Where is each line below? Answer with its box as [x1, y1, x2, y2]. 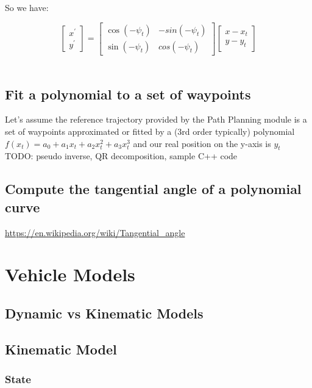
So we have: [5, 1, 49, 13]
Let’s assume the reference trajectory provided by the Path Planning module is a [5, 113, 307, 126]
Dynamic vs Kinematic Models [5, 303, 204, 322]
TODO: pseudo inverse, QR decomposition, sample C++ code [5, 149, 238, 162]
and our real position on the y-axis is [133, 137, 271, 149]
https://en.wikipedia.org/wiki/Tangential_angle [5, 226, 185, 239]
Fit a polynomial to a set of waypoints [5, 84, 251, 103]
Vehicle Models [5, 262, 135, 287]
